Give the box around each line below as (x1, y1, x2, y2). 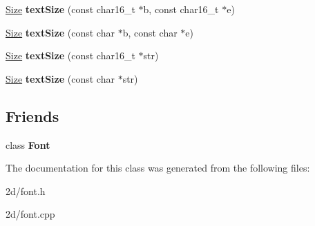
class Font (6, 137, 50, 152)
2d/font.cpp (6, 207, 55, 221)
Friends (6, 105, 59, 126)
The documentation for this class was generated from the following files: (6, 161, 310, 175)
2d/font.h (6, 183, 46, 198)
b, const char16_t (143, 2, 219, 16)
